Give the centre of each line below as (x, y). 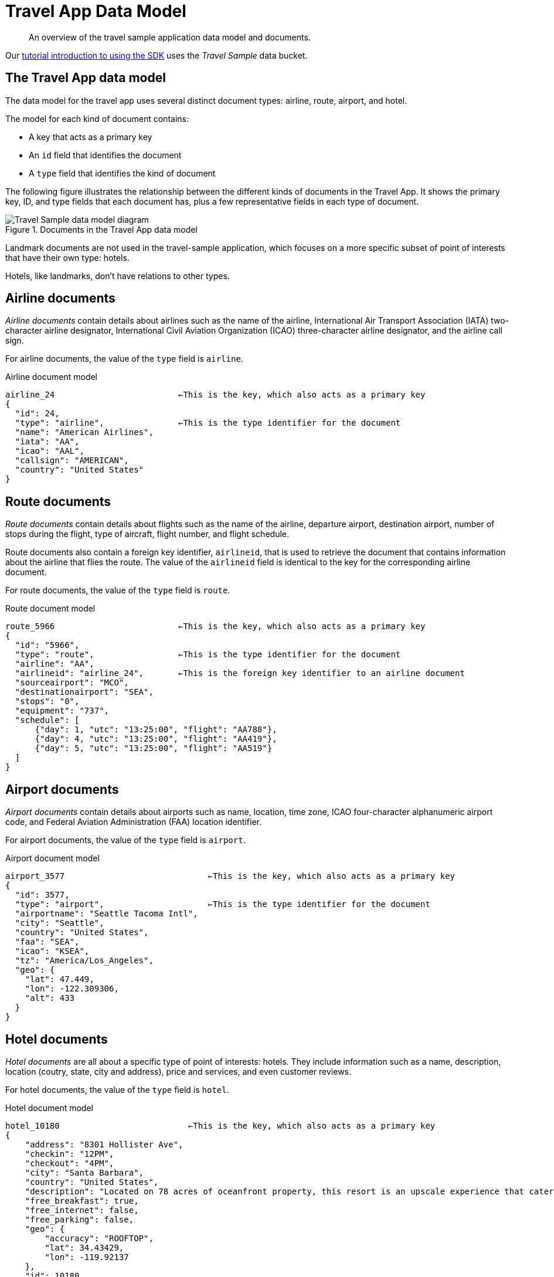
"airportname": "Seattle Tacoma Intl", (106, 914)
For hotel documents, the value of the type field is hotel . (117, 1089)
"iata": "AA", (47, 442)
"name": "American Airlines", (84, 432)
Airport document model (52, 858)
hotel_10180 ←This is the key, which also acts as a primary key (220, 1125)
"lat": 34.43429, (84, 1247)
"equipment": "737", (62, 711)
